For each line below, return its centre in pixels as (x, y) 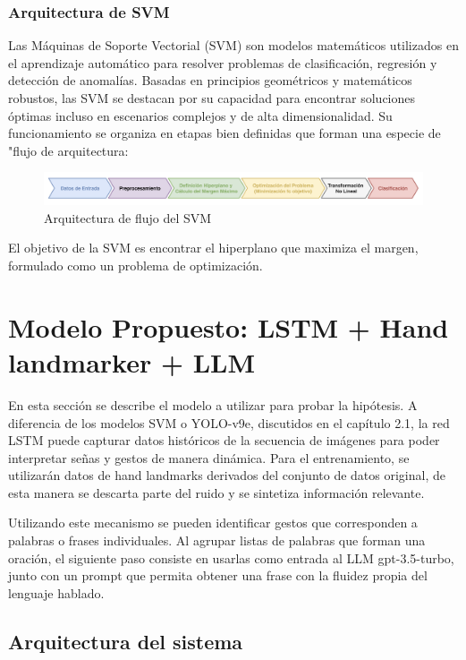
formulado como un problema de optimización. (136, 265)
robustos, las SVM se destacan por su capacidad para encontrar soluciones (212, 98)
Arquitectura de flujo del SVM (128, 217)
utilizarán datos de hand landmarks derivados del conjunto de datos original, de (227, 475)
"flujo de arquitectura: (68, 150)
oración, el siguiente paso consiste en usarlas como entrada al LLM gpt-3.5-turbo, (231, 557)
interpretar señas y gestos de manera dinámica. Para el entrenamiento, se (209, 457)
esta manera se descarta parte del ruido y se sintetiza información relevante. (216, 492)
